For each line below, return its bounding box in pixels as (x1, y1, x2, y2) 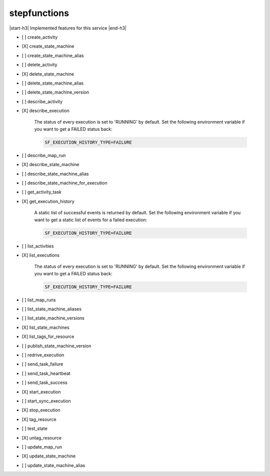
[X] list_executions (21, 252, 60, 258)
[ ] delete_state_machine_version (21, 89, 89, 95)
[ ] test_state (21, 425, 47, 431)
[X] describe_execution (21, 108, 69, 114)
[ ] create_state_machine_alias (21, 53, 84, 59)
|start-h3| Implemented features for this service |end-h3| (9, 25, 127, 31)
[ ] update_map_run (21, 443, 62, 450)
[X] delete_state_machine (21, 71, 74, 77)
